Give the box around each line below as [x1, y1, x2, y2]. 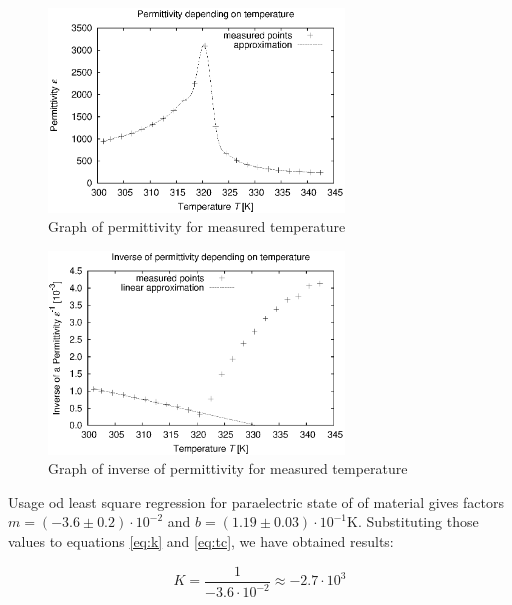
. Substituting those [357, 511, 479, 532]
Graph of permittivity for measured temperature [48, 216, 346, 237]
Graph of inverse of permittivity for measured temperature [48, 458, 408, 479]
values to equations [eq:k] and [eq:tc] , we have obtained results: [8, 531, 394, 552]
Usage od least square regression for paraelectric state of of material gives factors [8, 491, 504, 512]
